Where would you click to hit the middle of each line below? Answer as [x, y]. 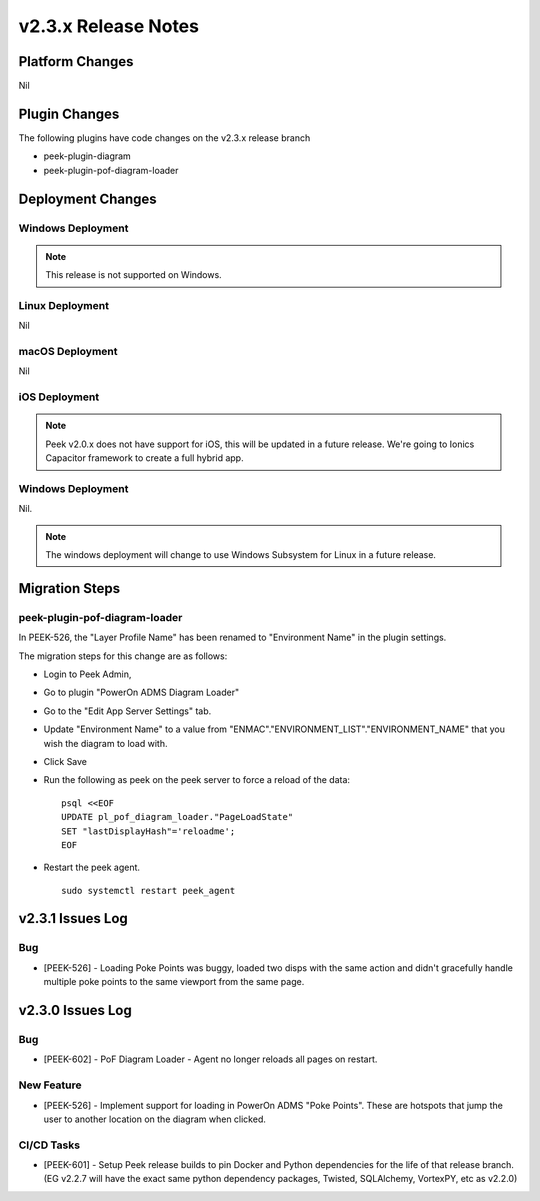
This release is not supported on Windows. [133, 275]
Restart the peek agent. [91, 867]
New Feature [50, 1085]
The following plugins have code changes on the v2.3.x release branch [164, 137]
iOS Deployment [59, 397]
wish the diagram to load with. [105, 743]
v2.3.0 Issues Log [75, 1010]
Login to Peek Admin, [87, 674]
